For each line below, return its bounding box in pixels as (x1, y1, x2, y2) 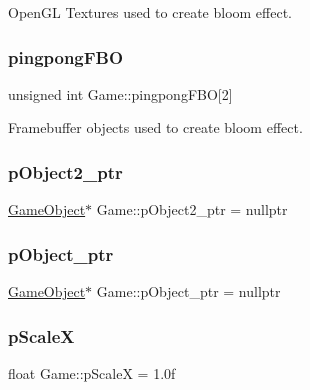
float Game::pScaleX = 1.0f (8, 362, 176, 383)
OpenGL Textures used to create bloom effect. (8, 2, 292, 22)
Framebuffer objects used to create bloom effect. (8, 117, 303, 138)
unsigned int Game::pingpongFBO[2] (8, 83, 233, 104)
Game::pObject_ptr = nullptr (96, 281, 281, 302)
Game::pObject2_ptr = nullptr (96, 199, 288, 220)
